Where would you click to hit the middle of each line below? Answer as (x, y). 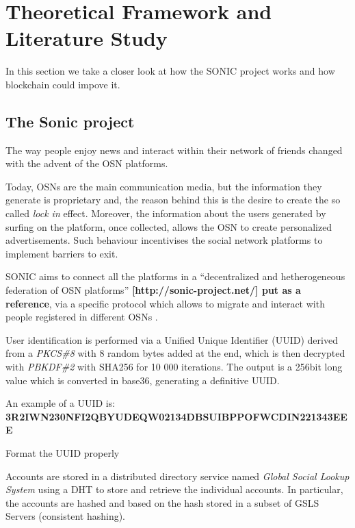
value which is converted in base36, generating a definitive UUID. (143, 380)
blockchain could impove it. (63, 84)
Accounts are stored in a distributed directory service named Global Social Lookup (177, 476)
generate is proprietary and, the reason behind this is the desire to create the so (173, 200)
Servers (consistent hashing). (65, 516)
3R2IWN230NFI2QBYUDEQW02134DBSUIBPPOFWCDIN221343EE (176, 416)
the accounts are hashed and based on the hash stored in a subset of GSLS (162, 502)
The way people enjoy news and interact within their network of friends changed (174, 150)
